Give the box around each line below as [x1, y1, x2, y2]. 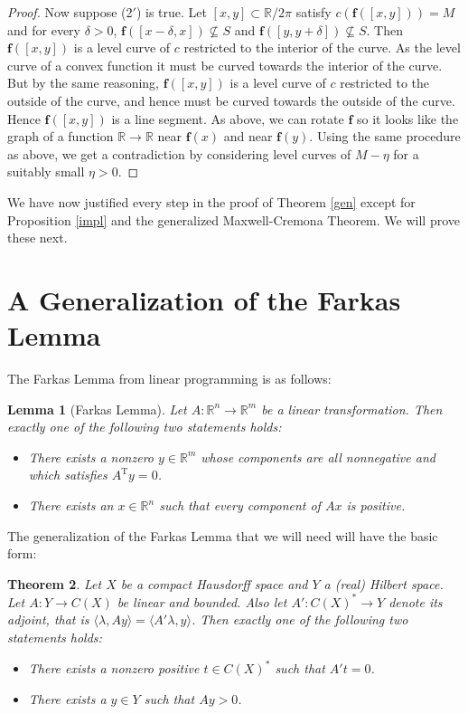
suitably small [7, 162, 85, 181]
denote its [388, 592, 443, 611]
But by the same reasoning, [7, 73, 159, 92]
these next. [7, 228, 68, 247]
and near [223, 127, 273, 146]
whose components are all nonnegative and [201, 447, 435, 466]
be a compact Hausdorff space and [120, 574, 308, 593]
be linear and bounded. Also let [117, 592, 287, 611]
